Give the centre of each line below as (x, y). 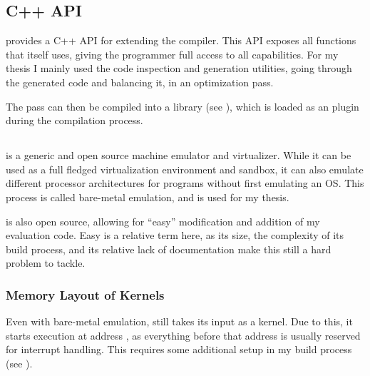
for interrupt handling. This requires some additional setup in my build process (179, 349)
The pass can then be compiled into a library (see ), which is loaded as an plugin (183, 106)
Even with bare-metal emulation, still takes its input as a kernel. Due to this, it (179, 321)
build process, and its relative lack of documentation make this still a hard (169, 249)
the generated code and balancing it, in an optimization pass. (140, 82)
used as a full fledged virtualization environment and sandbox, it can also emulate (185, 169)
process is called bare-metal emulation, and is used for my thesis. (148, 197)
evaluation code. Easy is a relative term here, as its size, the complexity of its (175, 235)
